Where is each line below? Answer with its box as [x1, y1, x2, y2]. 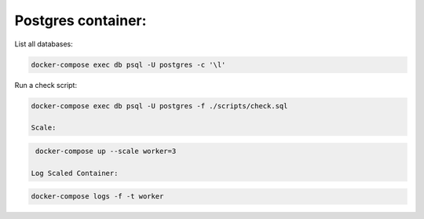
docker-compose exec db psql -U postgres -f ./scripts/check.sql [31, 101, 288, 110]
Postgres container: [14, 12, 147, 29]
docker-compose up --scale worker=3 [35, 146, 177, 155]
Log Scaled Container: [31, 169, 119, 177]
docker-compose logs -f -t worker [31, 192, 164, 201]
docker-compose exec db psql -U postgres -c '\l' [31, 60, 226, 69]
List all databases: [14, 39, 74, 49]
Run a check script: [14, 80, 78, 89]
